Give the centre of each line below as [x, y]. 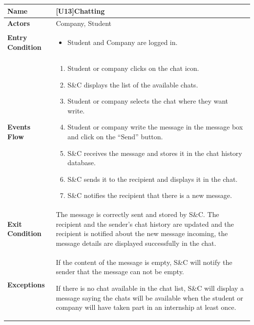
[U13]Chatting [80, 11]
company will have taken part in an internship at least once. [146, 307]
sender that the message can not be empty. [120, 271]
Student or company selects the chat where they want [148, 101]
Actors [19, 23]
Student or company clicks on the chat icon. [133, 68]
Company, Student [84, 23]
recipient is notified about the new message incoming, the [142, 233]
